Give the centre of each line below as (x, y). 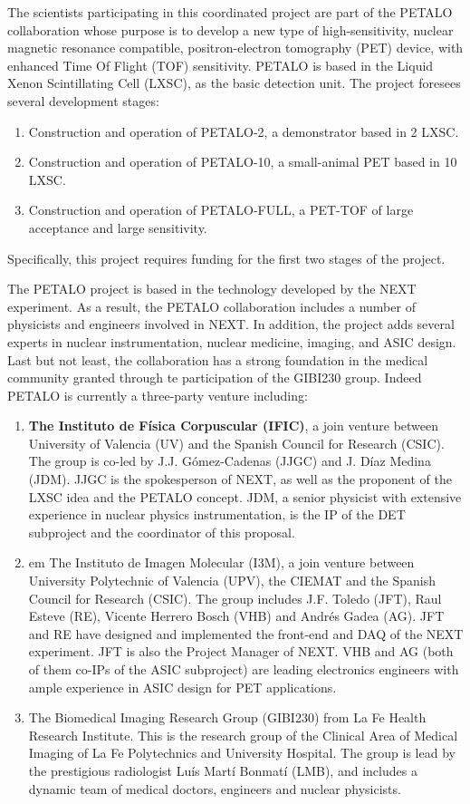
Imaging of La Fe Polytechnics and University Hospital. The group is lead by (242, 753)
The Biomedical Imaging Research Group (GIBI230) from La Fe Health (227, 717)
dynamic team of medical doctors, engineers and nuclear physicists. (215, 788)
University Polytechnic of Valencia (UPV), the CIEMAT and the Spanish (232, 581)
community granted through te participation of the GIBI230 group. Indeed (215, 378)
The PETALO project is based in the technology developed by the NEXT (212, 289)
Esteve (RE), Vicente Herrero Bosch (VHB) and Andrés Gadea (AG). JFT (236, 616)
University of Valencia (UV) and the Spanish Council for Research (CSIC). (236, 443)
